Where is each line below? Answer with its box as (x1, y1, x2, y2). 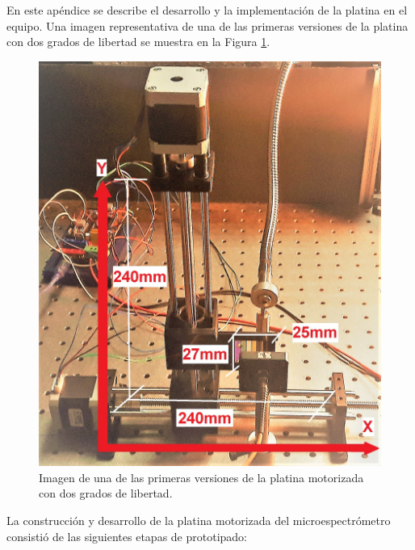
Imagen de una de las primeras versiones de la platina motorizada (39, 468, 364, 485)
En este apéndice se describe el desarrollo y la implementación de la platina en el (6, 2, 408, 18)
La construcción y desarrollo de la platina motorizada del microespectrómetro (6, 511, 391, 528)
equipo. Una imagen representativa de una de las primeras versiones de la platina (6, 17, 409, 34)
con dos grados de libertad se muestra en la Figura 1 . (6, 33, 270, 50)
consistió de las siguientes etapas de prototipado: (6, 527, 247, 544)
